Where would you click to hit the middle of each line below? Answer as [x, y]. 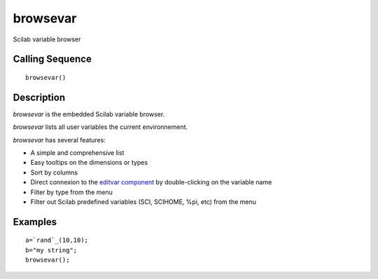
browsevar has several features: [59, 139]
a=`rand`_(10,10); [57, 240]
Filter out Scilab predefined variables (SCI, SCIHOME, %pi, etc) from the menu [143, 202]
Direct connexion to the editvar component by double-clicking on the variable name [151, 182]
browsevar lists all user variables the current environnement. [100, 127]
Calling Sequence [52, 59]
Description [39, 97]
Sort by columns [54, 172]
